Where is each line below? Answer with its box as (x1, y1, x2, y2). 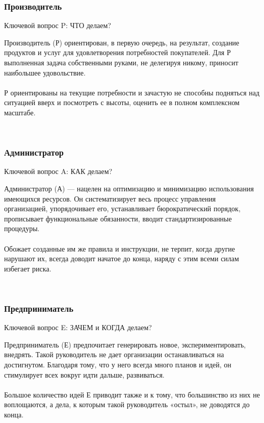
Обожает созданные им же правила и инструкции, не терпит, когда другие (4, 243, 235, 254)
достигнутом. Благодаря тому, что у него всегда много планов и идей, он (4, 359, 231, 369)
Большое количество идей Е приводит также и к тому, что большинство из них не (4, 389, 260, 400)
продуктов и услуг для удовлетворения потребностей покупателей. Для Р (4, 47, 231, 58)
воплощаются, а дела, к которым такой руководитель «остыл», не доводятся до (4, 399, 250, 410)
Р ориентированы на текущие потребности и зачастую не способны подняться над (4, 87, 260, 97)
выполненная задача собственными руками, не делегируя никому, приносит (4, 57, 239, 67)
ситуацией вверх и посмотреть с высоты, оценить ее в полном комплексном (4, 97, 240, 108)
